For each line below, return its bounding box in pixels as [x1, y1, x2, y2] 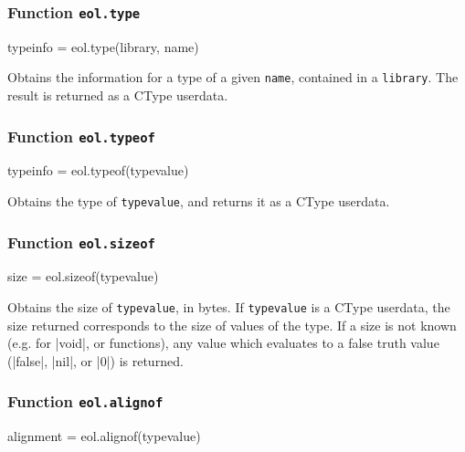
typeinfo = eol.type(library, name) [7, 37, 199, 56]
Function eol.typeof [7, 124, 155, 147]
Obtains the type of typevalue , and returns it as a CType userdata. [7, 192, 390, 210]
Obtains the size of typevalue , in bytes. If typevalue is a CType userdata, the [7, 298, 450, 317]
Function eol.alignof [7, 390, 164, 413]
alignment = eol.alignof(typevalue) [7, 426, 201, 446]
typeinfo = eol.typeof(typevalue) [7, 161, 189, 180]
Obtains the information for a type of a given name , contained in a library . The [7, 68, 459, 87]
